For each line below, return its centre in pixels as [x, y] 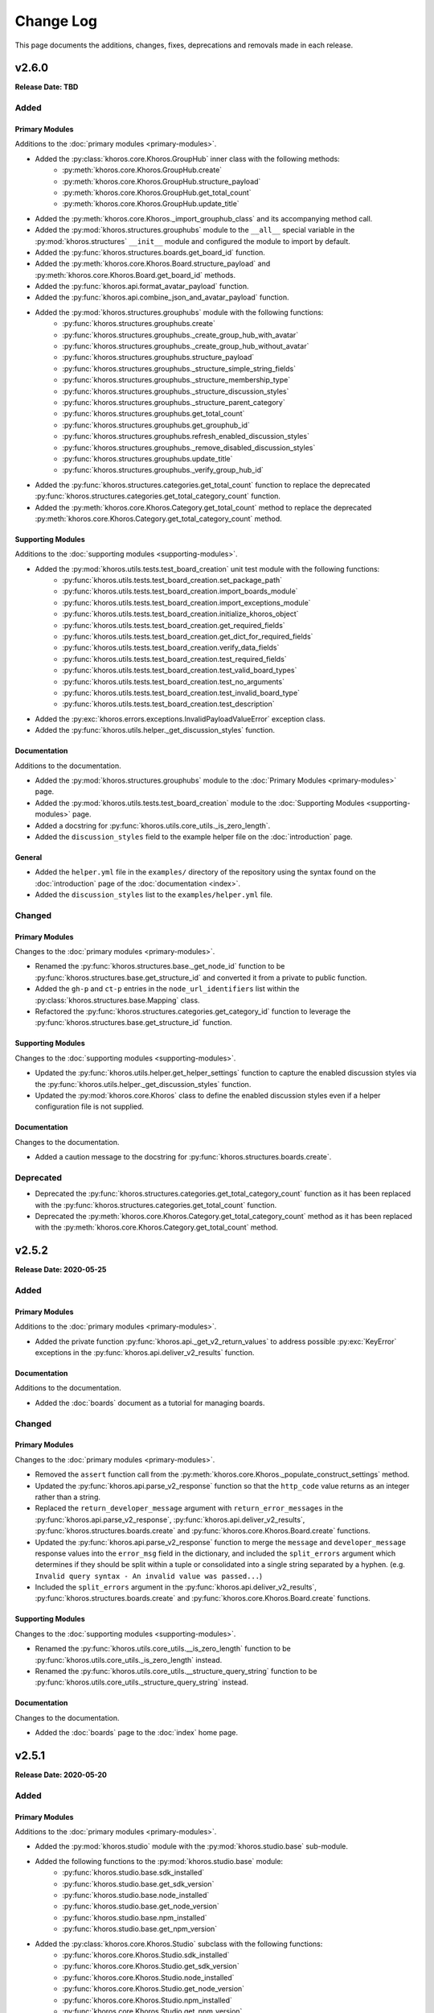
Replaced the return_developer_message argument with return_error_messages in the [189, 1508]
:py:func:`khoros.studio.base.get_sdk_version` [138, 1883]
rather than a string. [68, 1497]
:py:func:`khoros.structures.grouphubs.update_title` [147, 458]
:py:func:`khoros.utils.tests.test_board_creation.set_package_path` [172, 581]
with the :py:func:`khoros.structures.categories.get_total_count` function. [156, 1205]
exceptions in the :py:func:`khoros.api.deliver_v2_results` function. [145, 1353]
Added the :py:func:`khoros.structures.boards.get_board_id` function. [150, 252]
